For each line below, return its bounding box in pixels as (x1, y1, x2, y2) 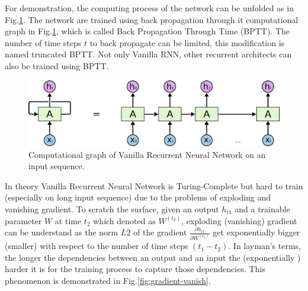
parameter (5, 214, 42, 227)
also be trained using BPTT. (5, 59, 109, 72)
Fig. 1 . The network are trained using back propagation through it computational (5, 13, 299, 25)
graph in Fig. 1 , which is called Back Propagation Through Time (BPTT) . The (5, 25, 290, 37)
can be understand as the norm (5, 226, 118, 238)
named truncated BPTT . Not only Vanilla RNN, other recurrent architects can (5, 48, 292, 60)
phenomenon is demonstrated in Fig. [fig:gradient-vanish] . (5, 274, 211, 286)
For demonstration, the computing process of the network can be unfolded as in (5, 2, 294, 14)
